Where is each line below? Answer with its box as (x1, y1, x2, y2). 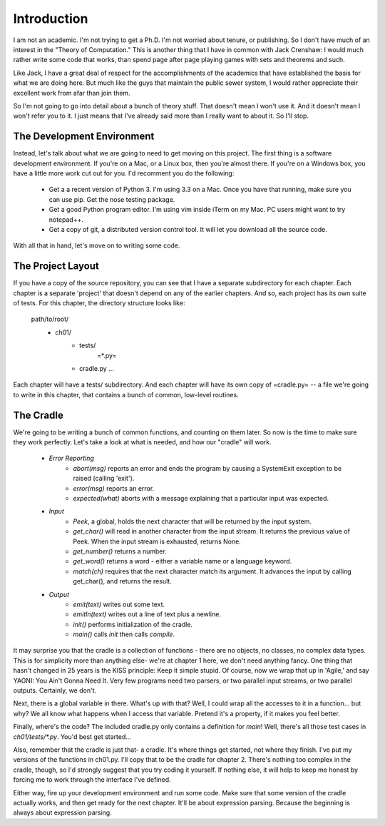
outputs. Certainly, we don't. (13, 686, 96, 695)
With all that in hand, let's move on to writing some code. (13, 241, 180, 250)
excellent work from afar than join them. (13, 88, 131, 97)
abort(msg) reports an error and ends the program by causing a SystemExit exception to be (73, 464, 342, 472)
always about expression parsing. (13, 808, 112, 817)
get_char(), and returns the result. (73, 577, 173, 586)
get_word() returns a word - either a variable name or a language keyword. (73, 557, 292, 566)
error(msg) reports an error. (73, 484, 155, 492)
